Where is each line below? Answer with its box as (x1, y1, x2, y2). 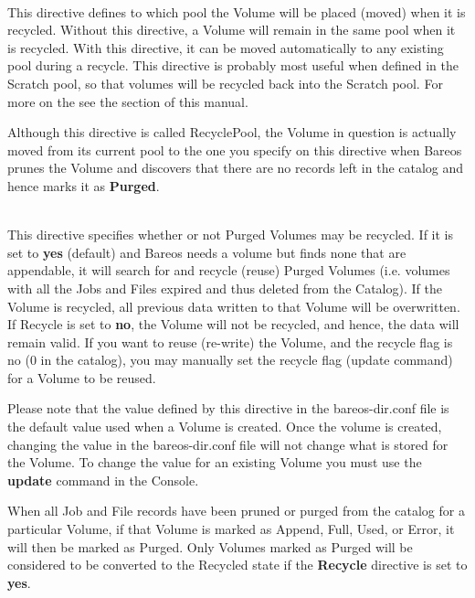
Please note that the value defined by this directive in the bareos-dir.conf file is (7, 399, 449, 418)
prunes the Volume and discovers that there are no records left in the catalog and (7, 158, 464, 177)
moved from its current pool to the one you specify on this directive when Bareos (7, 140, 462, 159)
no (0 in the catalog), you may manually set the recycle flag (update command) (7, 350, 453, 369)
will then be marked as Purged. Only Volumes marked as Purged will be (7, 537, 413, 556)
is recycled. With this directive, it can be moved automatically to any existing (7, 37, 444, 57)
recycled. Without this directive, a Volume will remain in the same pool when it (7, 20, 456, 39)
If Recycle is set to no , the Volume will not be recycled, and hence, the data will (7, 315, 459, 334)
